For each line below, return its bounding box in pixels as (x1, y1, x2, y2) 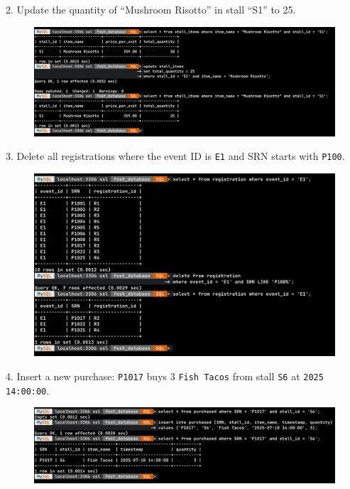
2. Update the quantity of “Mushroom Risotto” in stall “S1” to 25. (6, 2, 296, 16)
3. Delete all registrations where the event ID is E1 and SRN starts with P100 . (6, 149, 345, 163)
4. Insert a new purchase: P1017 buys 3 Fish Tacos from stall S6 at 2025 (6, 369, 324, 384)
